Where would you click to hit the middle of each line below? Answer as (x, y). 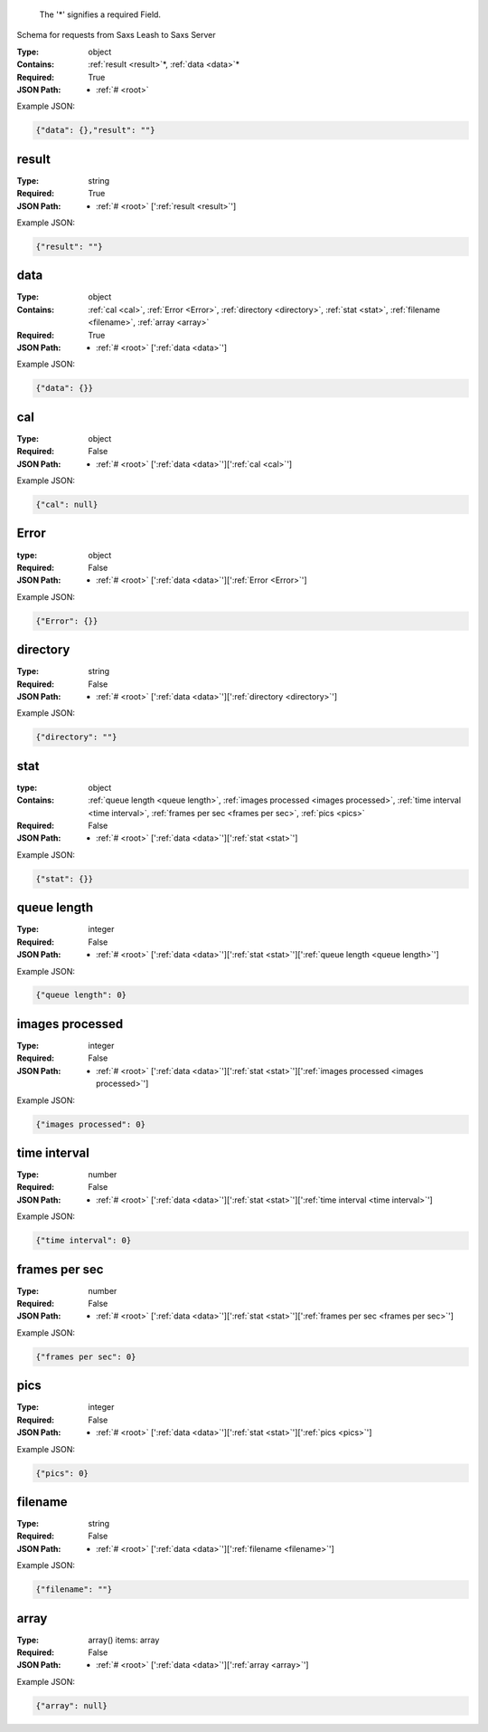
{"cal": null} (67, 505)
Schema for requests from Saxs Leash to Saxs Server (116, 35)
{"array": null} (72, 1705)
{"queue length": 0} (81, 995)
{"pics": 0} (62, 1473)
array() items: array (124, 1640)
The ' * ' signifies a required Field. (100, 14)
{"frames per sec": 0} (86, 1356)
